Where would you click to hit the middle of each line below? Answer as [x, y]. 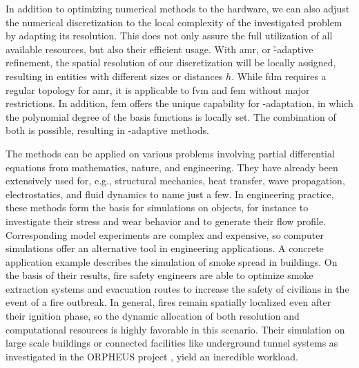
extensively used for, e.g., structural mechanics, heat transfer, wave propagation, [175, 181]
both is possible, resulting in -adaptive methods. [107, 130]
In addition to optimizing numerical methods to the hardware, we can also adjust [178, 8]
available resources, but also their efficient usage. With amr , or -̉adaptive [159, 49]
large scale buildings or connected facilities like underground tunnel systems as [172, 343]
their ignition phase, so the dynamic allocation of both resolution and [153, 316]
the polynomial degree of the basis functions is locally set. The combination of [171, 116]
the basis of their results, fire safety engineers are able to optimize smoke [159, 275]
